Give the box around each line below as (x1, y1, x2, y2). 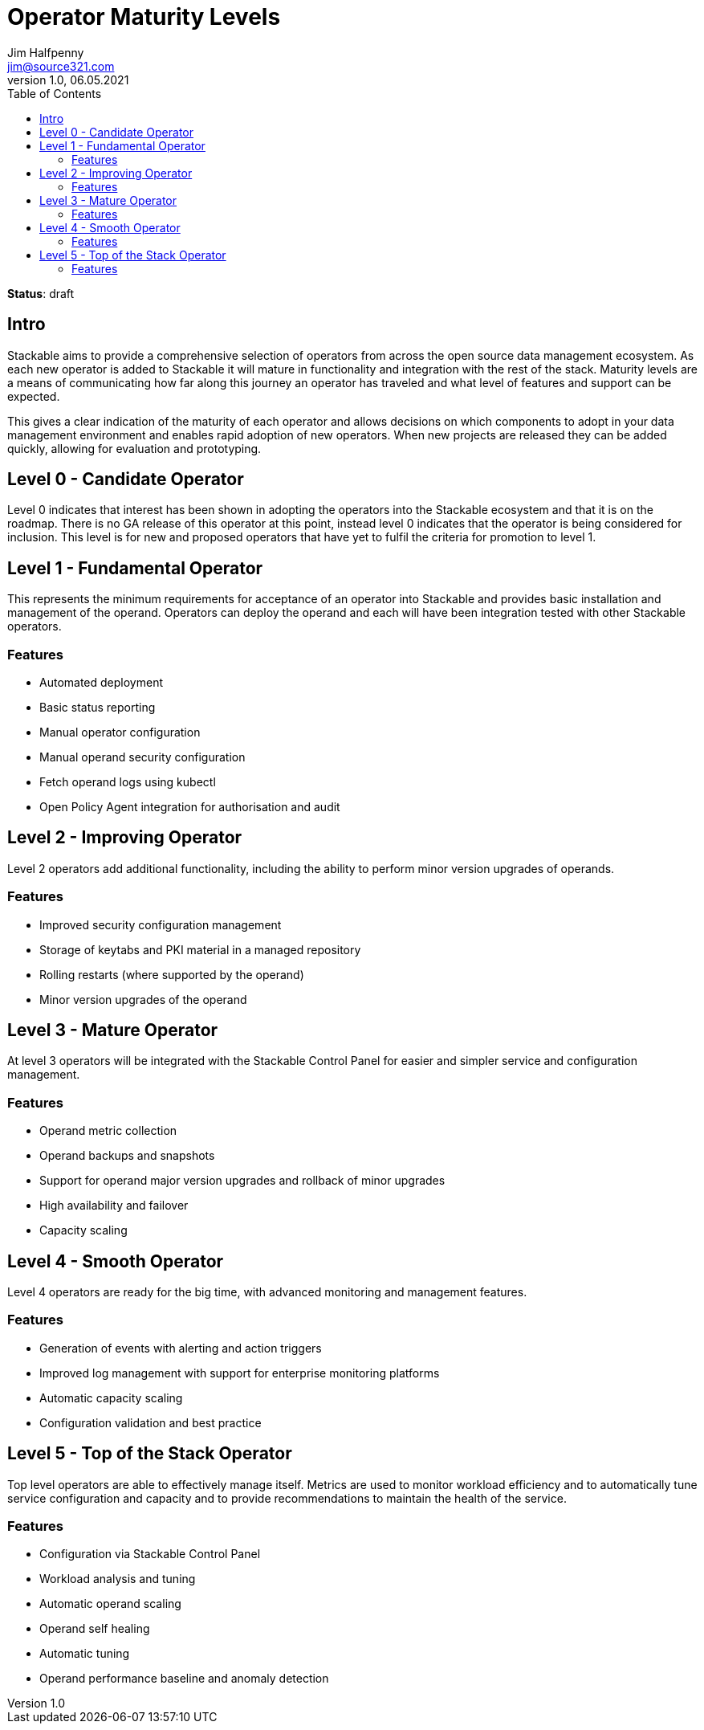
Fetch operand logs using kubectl (39, 775, 216, 790)
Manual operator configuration (39, 725, 201, 740)
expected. (7, 389, 60, 403)
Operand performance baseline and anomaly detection (39, 1671, 329, 1686)
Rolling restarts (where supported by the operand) (39, 967, 304, 981)
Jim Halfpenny (7, 45, 84, 59)
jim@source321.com (7, 59, 115, 73)
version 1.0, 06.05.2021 (7, 72, 129, 87)
